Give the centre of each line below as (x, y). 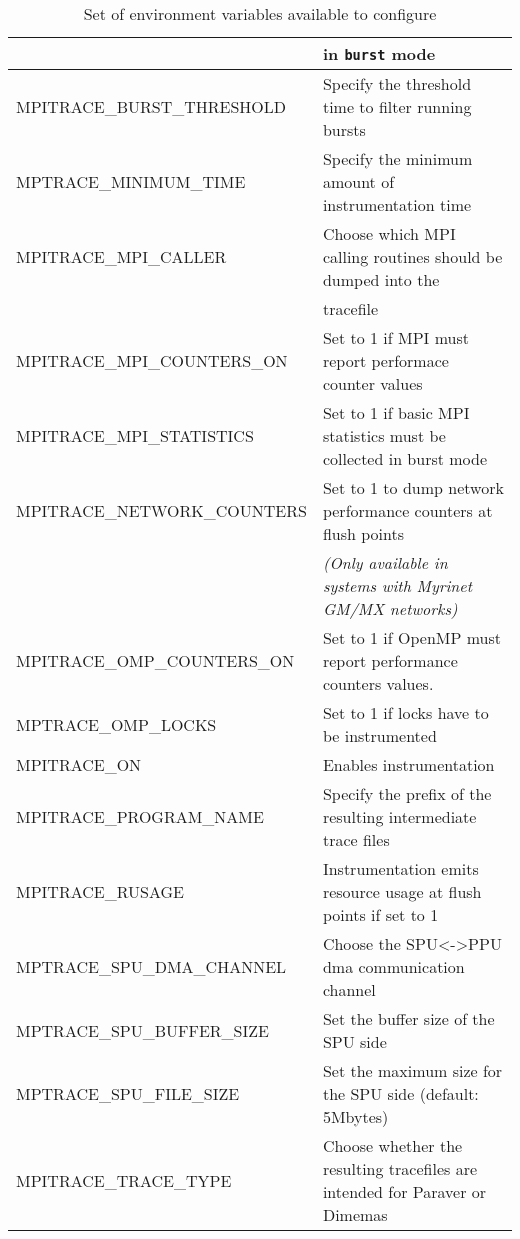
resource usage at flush (402, 891)
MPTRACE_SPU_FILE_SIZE (128, 1093)
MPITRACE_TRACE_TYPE (124, 1180)
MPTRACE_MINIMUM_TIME (131, 181)
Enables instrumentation (408, 764)
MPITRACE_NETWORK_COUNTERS (161, 510)
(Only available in (385, 562)
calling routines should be (412, 256)
